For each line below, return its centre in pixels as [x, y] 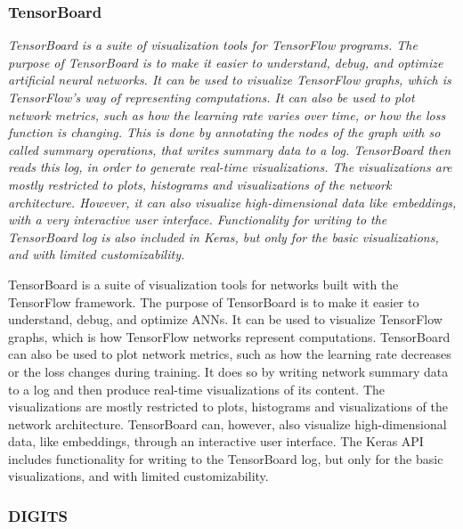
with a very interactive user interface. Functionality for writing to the [198, 220]
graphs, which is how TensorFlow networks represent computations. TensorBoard [229, 336]
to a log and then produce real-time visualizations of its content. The [197, 389]
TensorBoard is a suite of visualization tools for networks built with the [203, 284]
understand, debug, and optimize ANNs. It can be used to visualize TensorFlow [225, 319]
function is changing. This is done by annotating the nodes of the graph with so [224, 132]
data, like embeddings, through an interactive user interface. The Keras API [216, 441]
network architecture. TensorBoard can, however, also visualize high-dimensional [227, 423]
